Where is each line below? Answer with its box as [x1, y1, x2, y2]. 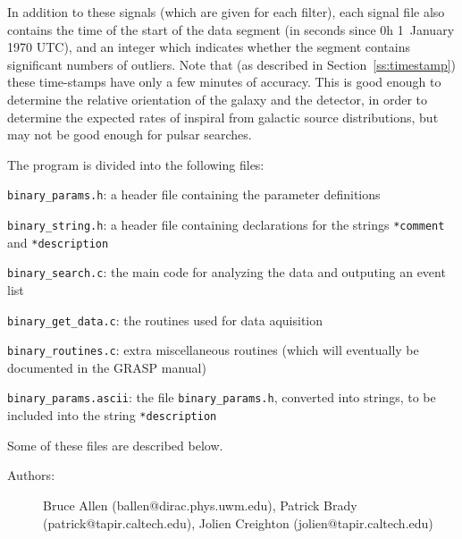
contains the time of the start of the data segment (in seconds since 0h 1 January [7, 20, 455, 38]
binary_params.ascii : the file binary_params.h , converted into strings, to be [7, 388, 436, 407]
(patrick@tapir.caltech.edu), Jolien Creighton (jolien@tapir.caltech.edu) [43, 513, 433, 532]
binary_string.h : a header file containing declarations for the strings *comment [7, 215, 445, 233]
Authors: [7, 466, 55, 484]
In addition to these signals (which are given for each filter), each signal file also [7, 3, 445, 21]
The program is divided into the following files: [7, 155, 265, 173]
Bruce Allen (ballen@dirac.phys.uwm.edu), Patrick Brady [43, 495, 357, 514]
